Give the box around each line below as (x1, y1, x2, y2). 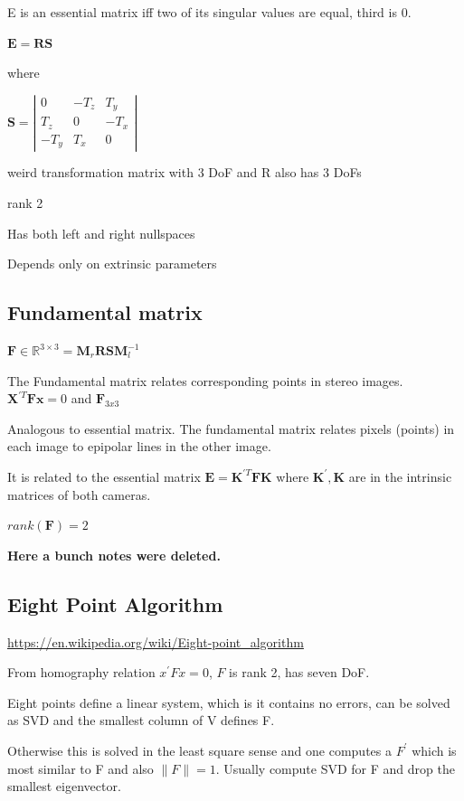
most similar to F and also (7, 759, 154, 777)
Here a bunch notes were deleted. (7, 545, 221, 564)
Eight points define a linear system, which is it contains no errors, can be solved (7, 693, 450, 711)
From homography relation (7, 663, 156, 682)
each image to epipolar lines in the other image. (7, 437, 271, 456)
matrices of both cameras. (7, 485, 151, 504)
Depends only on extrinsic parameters (7, 254, 217, 273)
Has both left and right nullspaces (7, 223, 195, 242)
